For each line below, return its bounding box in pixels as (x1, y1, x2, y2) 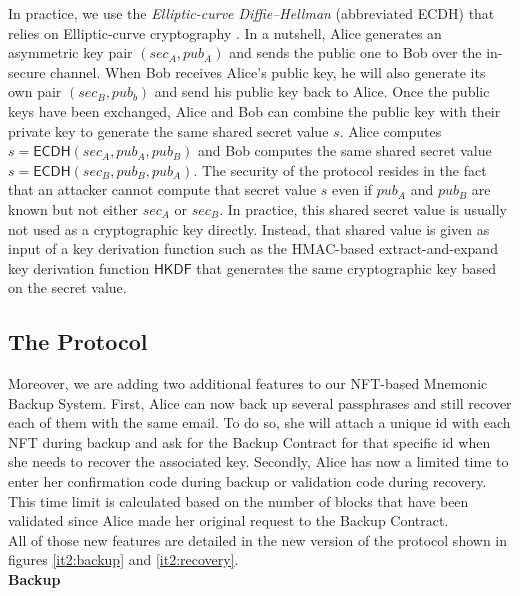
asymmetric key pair (8, 42, 133, 63)
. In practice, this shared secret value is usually (219, 198, 508, 219)
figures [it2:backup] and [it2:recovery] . (8, 549, 239, 570)
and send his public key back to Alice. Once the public (154, 81, 490, 102)
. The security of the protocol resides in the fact (193, 159, 487, 180)
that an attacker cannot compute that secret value (8, 179, 317, 200)
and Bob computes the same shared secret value (198, 140, 492, 161)
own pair (8, 81, 62, 102)
